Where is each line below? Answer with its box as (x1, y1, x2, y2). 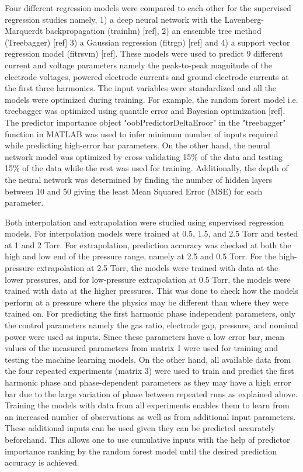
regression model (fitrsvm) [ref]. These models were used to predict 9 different (5, 47, 283, 60)
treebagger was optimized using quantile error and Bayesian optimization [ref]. (5, 105, 285, 117)
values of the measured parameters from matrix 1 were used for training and (5, 342, 278, 354)
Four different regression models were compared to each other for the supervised (5, 2, 291, 13)
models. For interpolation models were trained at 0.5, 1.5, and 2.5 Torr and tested (5, 227, 298, 240)
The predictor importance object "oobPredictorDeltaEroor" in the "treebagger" (5, 116, 286, 128)
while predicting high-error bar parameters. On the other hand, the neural (5, 139, 270, 151)
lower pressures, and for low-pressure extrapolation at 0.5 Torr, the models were (5, 273, 291, 285)
